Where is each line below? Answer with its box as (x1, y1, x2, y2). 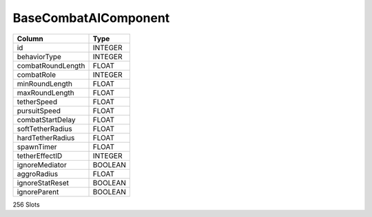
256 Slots (12, 200, 41, 209)
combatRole (17, 69, 56, 79)
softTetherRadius (17, 124, 72, 133)
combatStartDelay (17, 115, 76, 124)
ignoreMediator (17, 160, 67, 170)
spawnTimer (17, 141, 58, 151)
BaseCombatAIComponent (12, 10, 170, 25)
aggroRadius (17, 169, 59, 179)
